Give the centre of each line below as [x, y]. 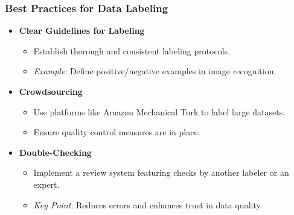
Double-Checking [55, 152]
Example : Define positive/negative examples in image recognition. [155, 71]
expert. [46, 184]
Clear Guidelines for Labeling [82, 30]
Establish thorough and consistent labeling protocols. [132, 50]
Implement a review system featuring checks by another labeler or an [161, 172]
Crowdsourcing [51, 91]
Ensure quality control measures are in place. [117, 132]
